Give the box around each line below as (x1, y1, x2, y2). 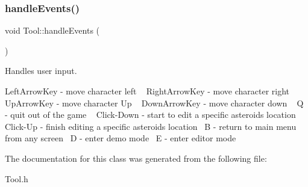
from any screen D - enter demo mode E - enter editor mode (5, 132, 236, 144)
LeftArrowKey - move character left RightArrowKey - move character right (5, 85, 290, 97)
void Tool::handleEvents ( (5, 24, 100, 37)
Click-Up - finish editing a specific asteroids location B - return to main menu (5, 120, 297, 132)
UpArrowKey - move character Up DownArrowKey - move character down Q (5, 96, 304, 109)
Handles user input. (5, 64, 77, 77)
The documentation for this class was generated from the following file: (5, 152, 267, 164)
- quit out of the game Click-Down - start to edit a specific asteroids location (5, 108, 296, 121)
